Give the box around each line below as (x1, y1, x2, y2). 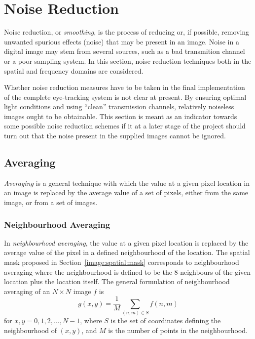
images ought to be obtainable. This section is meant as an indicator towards (4, 111, 237, 121)
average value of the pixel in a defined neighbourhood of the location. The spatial (4, 247, 250, 257)
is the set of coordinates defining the (110, 315, 221, 326)
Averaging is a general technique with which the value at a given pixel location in (4, 177, 250, 188)
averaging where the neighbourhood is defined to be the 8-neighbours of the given (4, 266, 251, 277)
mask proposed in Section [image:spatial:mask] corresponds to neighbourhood (4, 257, 239, 267)
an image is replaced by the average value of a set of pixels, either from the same (4, 187, 249, 198)
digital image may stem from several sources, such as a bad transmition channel (4, 46, 245, 56)
